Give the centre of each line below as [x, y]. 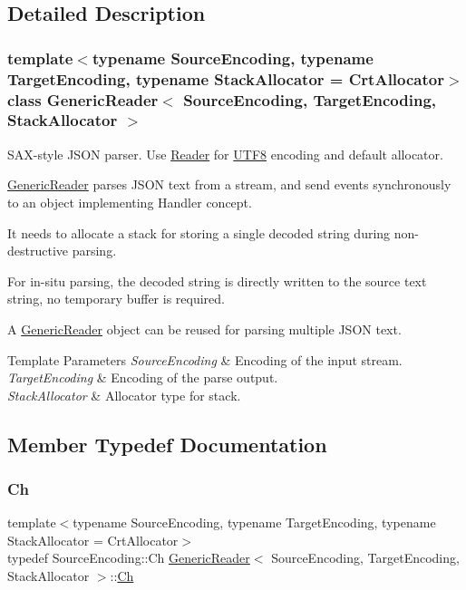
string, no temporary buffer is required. [116, 299]
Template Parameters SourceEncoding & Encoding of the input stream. [205, 359]
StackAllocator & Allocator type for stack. [124, 395]
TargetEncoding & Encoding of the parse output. [143, 377]
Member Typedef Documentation [167, 444]
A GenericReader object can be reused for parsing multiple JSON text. [204, 329]
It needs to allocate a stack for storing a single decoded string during [199, 232]
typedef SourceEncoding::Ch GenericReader [129, 558]
